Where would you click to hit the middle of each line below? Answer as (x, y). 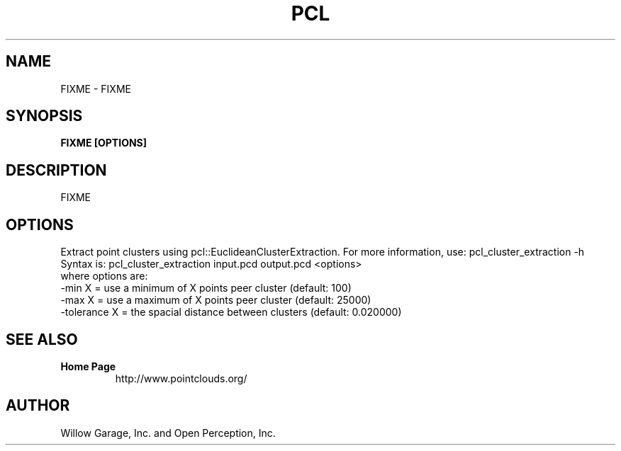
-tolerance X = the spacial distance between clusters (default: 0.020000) (231, 312)
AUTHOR (38, 406)
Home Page (88, 366)
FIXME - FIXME (96, 89)
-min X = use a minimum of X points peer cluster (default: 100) (206, 288)
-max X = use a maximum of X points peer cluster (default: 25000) (216, 300)
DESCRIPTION (56, 170)
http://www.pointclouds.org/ (181, 378)
